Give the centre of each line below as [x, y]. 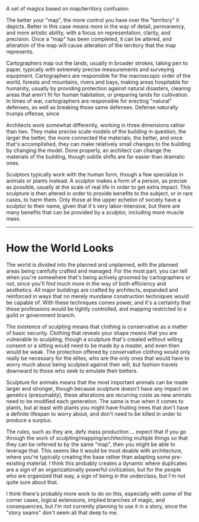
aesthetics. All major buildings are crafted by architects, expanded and [92, 290]
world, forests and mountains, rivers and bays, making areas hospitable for [97, 82]
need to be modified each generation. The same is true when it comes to [95, 401]
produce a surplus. [29, 420]
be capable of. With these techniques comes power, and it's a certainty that [98, 302]
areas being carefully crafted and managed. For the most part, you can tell [97, 271]
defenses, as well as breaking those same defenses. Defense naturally [92, 107]
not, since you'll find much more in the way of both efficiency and [86, 283]
